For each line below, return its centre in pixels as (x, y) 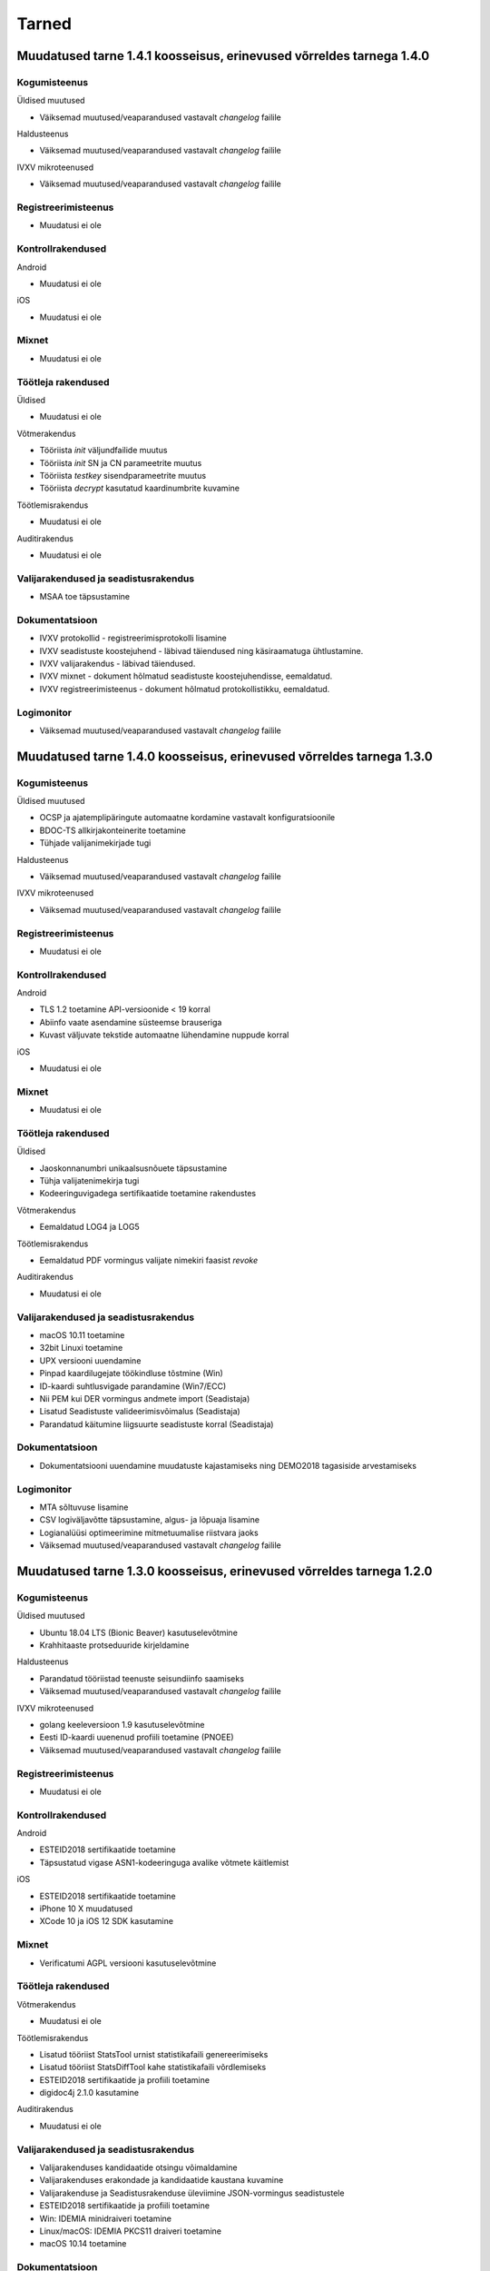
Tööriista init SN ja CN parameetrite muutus (121, 462)
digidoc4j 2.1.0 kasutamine (89, 2093)
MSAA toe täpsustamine (85, 597)
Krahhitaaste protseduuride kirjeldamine (114, 1645)
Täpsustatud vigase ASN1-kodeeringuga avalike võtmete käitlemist (164, 1862)
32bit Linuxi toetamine (81, 1348)
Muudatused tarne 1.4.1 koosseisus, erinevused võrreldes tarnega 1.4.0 (223, 56)
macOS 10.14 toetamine (83, 2244)
